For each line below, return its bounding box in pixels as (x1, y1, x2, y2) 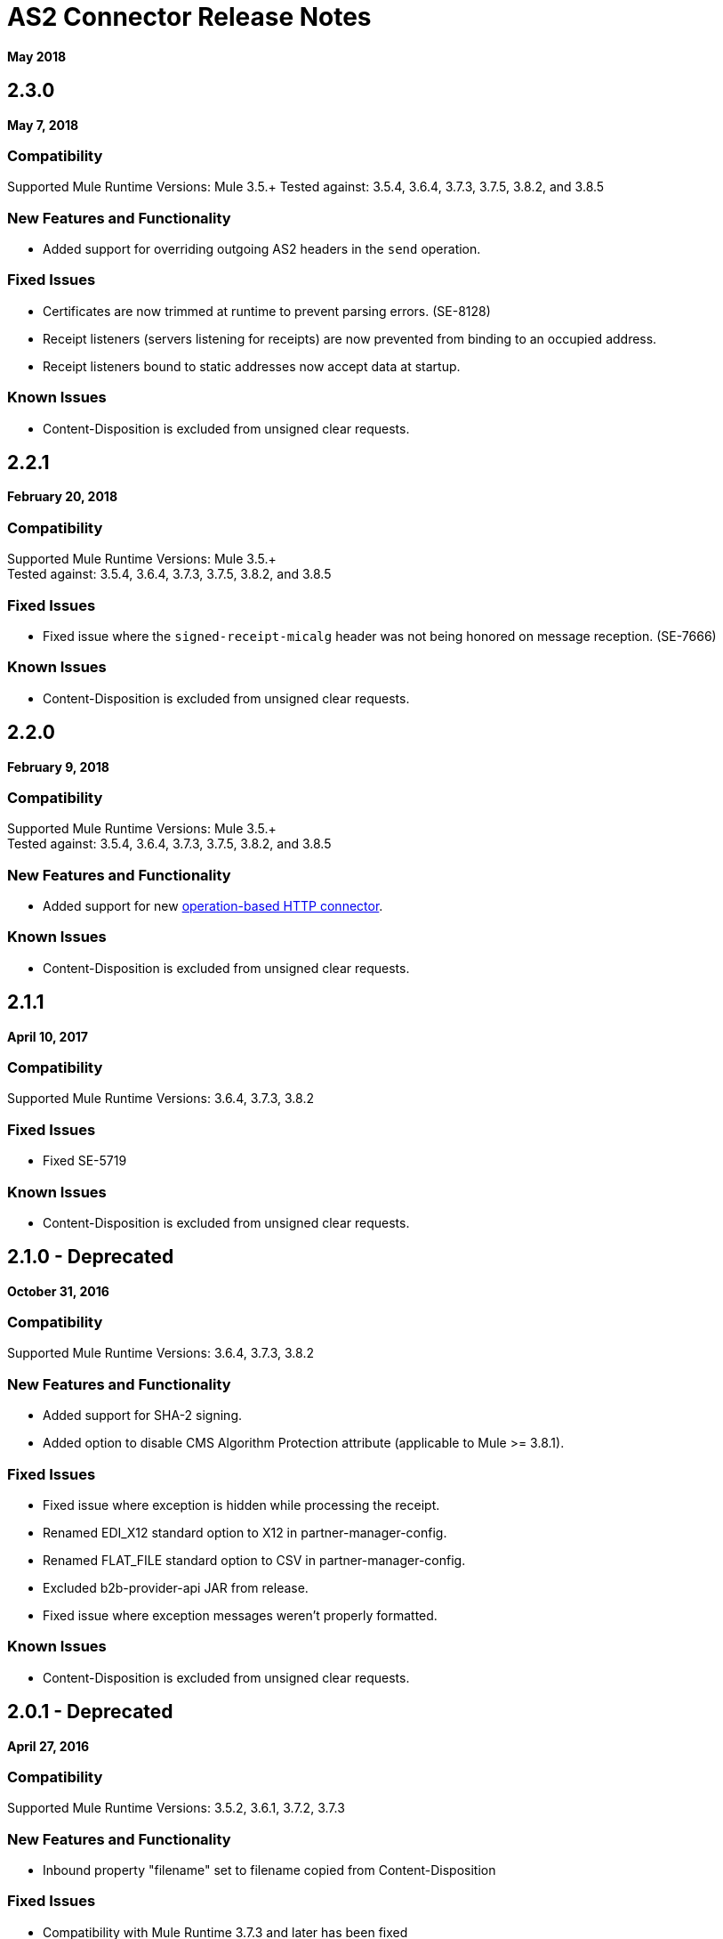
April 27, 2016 (7, 1738, 90, 1754)
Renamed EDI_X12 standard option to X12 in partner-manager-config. (43, 1524, 447, 1540)
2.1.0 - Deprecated (7, 1245, 174, 1269)
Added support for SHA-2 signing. (43, 1408, 242, 1424)
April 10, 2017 (7, 1028, 89, 1044)
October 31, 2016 (7, 1283, 109, 1299)
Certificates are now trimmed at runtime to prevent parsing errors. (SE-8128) (43, 303, 491, 319)
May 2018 (7, 48, 67, 64)
